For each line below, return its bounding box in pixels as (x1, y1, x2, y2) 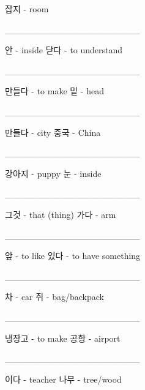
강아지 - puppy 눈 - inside (5, 167, 102, 179)
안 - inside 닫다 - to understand (5, 43, 123, 56)
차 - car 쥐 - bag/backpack (5, 290, 104, 303)
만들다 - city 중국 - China (5, 126, 101, 138)
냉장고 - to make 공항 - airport (5, 331, 121, 344)
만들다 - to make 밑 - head (5, 84, 104, 97)
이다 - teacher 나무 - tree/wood (5, 372, 122, 385)
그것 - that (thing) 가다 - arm (5, 208, 116, 220)
